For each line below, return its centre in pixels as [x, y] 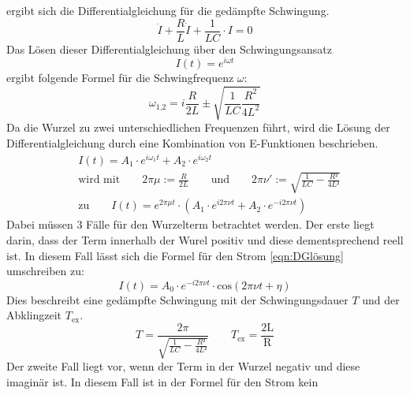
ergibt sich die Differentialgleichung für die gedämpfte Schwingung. [168, 10]
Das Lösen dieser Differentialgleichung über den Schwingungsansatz [169, 48]
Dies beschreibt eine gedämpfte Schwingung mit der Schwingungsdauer [177, 299]
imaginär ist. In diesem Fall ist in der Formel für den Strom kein [162, 382]
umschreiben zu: [45, 271]
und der [381, 299]
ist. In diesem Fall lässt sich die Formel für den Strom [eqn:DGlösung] [175, 255]
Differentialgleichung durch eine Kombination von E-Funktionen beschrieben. [192, 143]
